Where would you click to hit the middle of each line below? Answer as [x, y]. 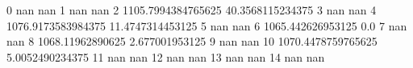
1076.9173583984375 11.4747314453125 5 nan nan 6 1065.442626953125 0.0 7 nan [207, 25]
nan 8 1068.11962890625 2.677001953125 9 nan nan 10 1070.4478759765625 [192, 41]
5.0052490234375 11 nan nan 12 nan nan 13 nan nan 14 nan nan [166, 56]
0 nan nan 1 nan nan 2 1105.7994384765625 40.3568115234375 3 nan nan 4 [192, 10]
